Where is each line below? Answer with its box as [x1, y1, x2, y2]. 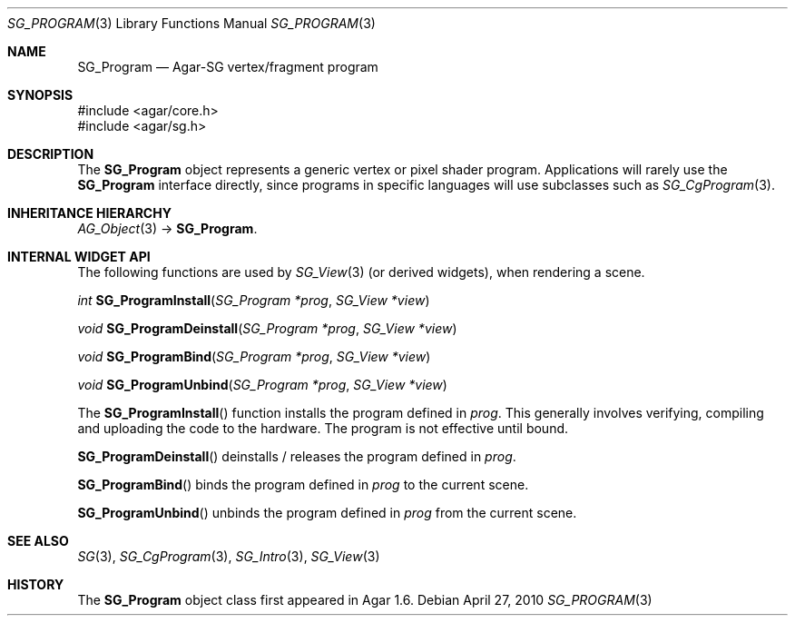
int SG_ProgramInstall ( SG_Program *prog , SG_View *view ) [77, 292, 430, 308]
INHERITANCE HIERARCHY [7, 205, 172, 221]
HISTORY [7, 577, 64, 592]
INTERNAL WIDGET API [7, 249, 151, 264]
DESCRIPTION [7, 146, 94, 162]
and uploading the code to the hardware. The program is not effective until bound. [77, 420, 569, 436]
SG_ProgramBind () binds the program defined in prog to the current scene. [77, 477, 529, 492]
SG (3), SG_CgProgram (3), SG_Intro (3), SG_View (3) [77, 549, 380, 564]
